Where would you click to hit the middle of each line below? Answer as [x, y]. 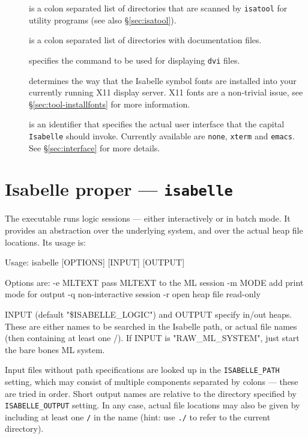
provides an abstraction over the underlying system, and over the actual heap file [154, 230]
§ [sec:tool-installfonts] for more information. [110, 104]
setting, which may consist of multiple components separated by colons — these [152, 381]
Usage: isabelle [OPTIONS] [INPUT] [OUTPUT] [95, 262]
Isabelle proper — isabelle [119, 189]
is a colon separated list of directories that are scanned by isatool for [158, 8]
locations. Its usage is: [45, 242]
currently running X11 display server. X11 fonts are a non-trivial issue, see [166, 92]
